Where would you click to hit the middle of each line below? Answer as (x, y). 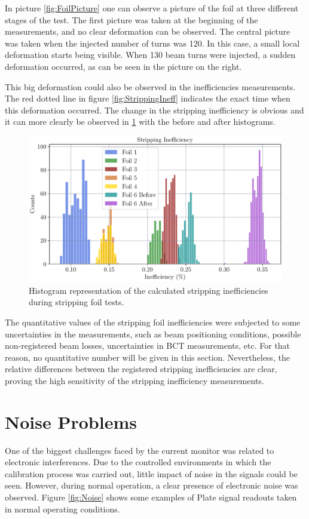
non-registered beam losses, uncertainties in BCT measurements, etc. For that (148, 346)
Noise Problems (71, 421)
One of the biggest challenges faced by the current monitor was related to (140, 450)
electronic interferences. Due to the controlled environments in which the (138, 462)
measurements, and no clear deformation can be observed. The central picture (148, 31)
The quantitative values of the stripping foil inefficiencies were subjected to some (153, 322)
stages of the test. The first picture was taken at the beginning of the (131, 19)
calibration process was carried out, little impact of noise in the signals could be (151, 473)
